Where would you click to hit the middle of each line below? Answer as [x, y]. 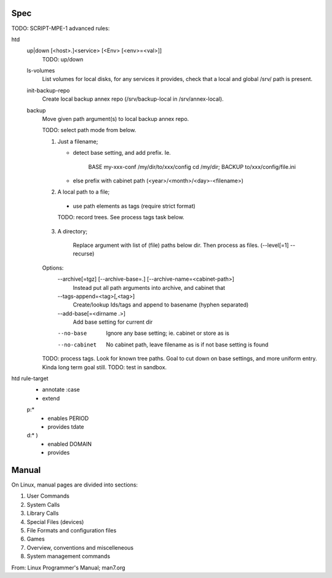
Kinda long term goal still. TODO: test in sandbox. [105, 367]
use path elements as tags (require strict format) [134, 206]
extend [51, 398]
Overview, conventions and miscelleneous [80, 547]
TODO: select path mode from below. [89, 130]
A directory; [73, 231]
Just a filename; [78, 141]
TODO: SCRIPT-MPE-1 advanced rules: [61, 28]
